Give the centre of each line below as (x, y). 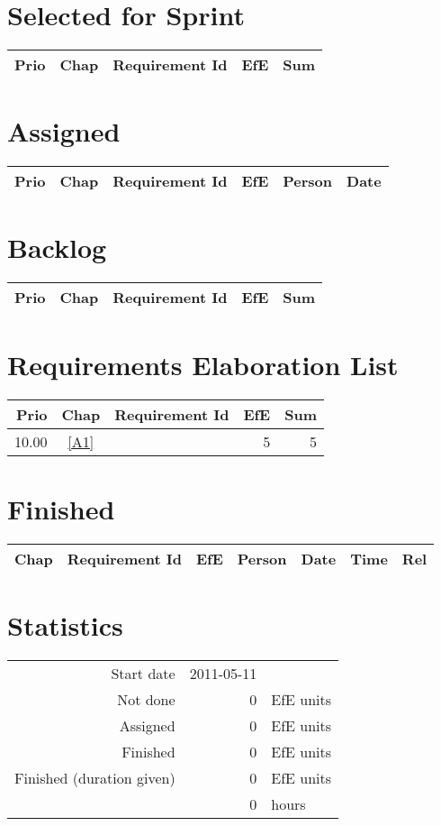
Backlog (57, 248)
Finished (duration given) (95, 777)
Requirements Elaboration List (203, 364)
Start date (143, 673)
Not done (146, 699)
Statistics (65, 624)
